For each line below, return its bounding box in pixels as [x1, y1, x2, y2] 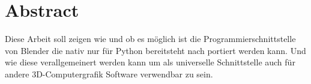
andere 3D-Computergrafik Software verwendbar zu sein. [5, 67, 213, 80]
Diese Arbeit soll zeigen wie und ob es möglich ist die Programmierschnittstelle [5, 32, 296, 45]
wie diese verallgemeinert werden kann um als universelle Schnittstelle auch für [5, 56, 295, 68]
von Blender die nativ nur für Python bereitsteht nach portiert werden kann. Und [5, 44, 306, 56]
